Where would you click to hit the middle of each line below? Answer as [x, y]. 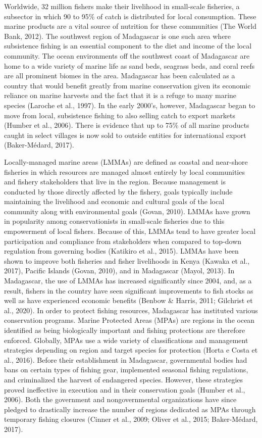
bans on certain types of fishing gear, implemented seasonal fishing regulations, [126, 370]
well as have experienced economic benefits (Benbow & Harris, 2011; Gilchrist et [128, 300]
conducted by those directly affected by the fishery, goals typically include [118, 191]
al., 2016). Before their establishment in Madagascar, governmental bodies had [126, 359]
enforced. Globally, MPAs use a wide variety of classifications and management [126, 340]
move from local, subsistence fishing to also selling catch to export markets [120, 115]
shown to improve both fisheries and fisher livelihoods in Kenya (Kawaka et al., [127, 260]
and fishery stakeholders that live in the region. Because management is [115, 182]
